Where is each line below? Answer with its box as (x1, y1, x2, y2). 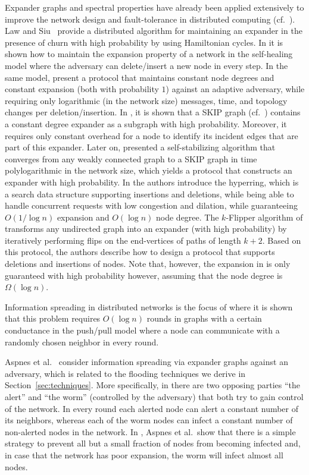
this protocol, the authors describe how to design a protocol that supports (5, 246, 275, 258)
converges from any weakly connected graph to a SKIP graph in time (5, 152, 257, 165)
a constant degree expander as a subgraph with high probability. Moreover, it (5, 117, 287, 130)
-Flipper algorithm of (226, 210, 303, 223)
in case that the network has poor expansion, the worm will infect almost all (5, 448, 283, 461)
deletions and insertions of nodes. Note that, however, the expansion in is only (5, 257, 291, 270)
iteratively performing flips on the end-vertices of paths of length (5, 234, 241, 246)
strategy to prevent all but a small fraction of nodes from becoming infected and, (5, 437, 301, 449)
